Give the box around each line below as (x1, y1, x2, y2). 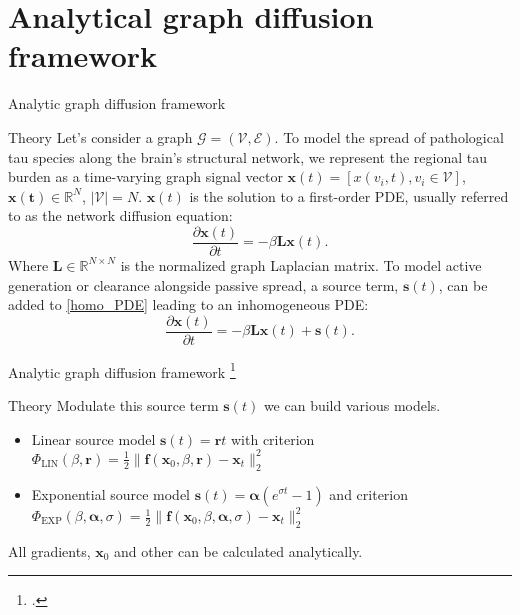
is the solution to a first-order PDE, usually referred (189, 185, 509, 206)
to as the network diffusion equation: (8, 205, 233, 226)
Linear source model (31, 428, 156, 449)
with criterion (231, 428, 315, 449)
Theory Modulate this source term (8, 395, 219, 416)
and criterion (329, 483, 409, 504)
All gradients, (8, 540, 91, 561)
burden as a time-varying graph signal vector (8, 166, 283, 187)
